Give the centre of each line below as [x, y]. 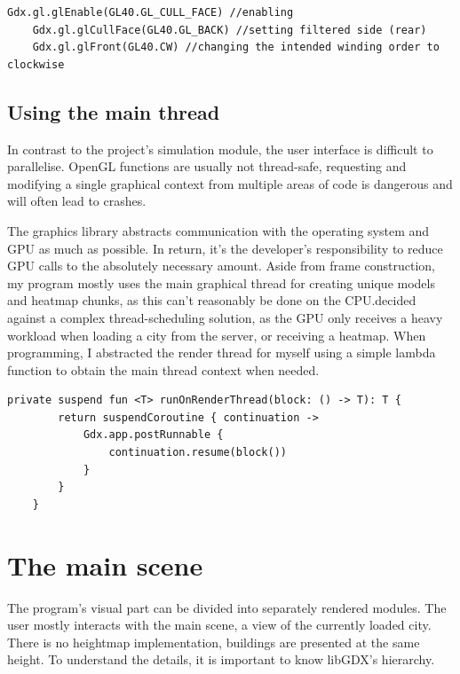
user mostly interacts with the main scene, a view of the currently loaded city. [219, 625]
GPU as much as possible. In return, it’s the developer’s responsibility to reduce [225, 248]
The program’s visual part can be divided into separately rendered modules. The [227, 607]
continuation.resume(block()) [198, 453]
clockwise [36, 64]
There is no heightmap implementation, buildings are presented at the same [214, 642]
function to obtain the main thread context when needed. [163, 369]
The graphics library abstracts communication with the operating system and [218, 230]
